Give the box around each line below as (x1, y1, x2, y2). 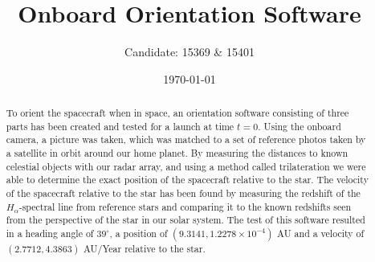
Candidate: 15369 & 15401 (124, 43, 255, 60)
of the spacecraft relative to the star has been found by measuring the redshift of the (6, 186, 361, 200)
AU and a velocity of (277, 227, 365, 240)
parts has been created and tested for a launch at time (6, 119, 234, 133)
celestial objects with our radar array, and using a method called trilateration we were (6, 159, 366, 173)
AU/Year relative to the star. (83, 242, 206, 256)
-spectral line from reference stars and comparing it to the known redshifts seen (18, 199, 352, 213)
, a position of (109, 227, 168, 240)
